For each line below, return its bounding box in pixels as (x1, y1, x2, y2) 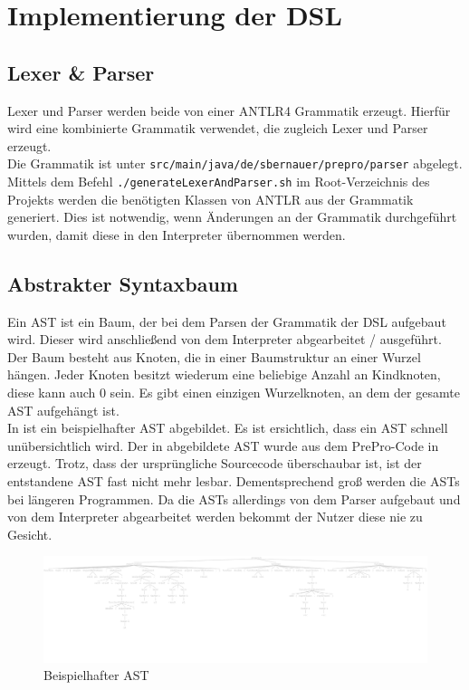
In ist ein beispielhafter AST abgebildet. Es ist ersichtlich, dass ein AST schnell (7, 418, 448, 437)
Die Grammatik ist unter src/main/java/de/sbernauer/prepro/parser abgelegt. (7, 154, 463, 173)
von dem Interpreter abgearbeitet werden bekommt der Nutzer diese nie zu (7, 507, 423, 526)
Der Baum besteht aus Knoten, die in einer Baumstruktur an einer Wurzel (7, 347, 421, 366)
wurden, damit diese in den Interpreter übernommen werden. (7, 225, 346, 244)
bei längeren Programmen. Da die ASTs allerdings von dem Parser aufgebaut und (7, 489, 461, 508)
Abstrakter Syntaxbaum (7, 269, 238, 297)
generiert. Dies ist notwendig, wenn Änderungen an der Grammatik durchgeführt (7, 207, 457, 226)
